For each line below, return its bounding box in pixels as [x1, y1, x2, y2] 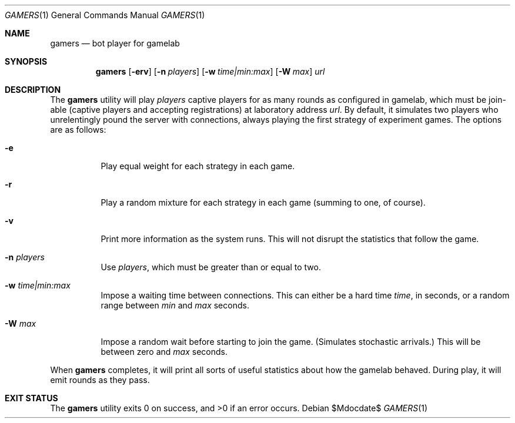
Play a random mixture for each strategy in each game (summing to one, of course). [101, 197, 426, 207]
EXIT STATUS [5, 393, 58, 403]
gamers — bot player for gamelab [50, 38, 180, 48]
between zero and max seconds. [101, 347, 228, 357]
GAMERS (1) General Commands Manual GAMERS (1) [5, 10, 205, 20]
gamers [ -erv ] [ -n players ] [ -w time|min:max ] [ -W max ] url [95, 66, 325, 76]
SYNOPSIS [5, 56, 48, 66]
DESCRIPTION [5, 85, 61, 95]
